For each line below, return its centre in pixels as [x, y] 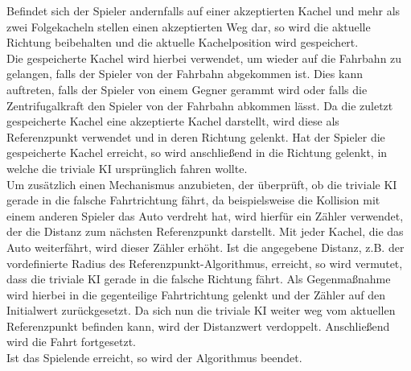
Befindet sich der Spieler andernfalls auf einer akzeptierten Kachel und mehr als [203, 10]
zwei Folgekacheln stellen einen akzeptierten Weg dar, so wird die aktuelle [189, 26]
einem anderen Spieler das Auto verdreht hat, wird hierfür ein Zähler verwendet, [205, 215]
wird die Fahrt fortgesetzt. [72, 342]
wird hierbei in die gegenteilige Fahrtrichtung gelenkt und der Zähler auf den [196, 294]
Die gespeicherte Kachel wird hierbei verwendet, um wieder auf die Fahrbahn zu [204, 58]
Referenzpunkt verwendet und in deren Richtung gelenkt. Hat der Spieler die [196, 136]
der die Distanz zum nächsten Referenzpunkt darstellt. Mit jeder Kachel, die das [205, 231]
